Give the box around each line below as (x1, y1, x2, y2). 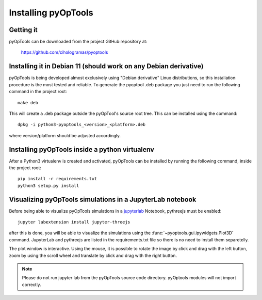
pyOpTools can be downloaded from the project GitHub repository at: (9, 39, 147, 45)
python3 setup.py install (17, 183, 80, 189)
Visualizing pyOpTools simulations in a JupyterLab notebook (9, 195, 196, 204)
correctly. (22, 282, 41, 287)
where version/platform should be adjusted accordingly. (9, 132, 121, 138)
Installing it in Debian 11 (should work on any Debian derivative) (9, 62, 204, 70)
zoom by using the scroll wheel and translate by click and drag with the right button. (9, 253, 177, 258)
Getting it (9, 26, 38, 34)
